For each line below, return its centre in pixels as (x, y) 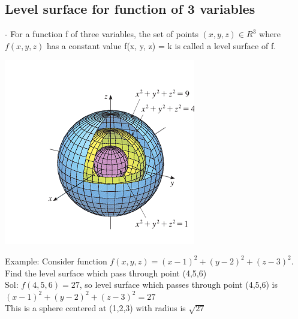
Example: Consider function (56, 261)
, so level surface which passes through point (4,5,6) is (179, 285)
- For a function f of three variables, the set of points (102, 34)
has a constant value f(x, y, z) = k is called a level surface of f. (161, 45)
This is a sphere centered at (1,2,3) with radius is (95, 308)
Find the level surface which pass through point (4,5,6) (106, 273)
